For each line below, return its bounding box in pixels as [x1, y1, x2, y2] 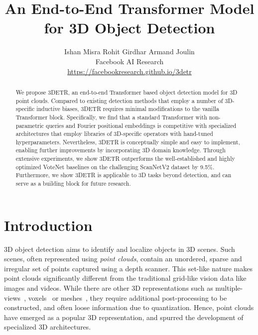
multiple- [215, 283, 243, 293]
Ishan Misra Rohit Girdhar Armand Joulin [64, 46, 195, 57]
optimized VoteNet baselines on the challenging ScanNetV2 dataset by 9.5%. [15, 162, 215, 171]
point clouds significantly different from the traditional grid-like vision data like [4, 273, 247, 283]
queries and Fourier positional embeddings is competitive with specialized [45, 121, 237, 129]
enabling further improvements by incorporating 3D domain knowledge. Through [15, 146, 226, 154]
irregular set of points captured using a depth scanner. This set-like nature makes [4, 263, 253, 273]
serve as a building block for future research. [15, 179, 131, 188]
